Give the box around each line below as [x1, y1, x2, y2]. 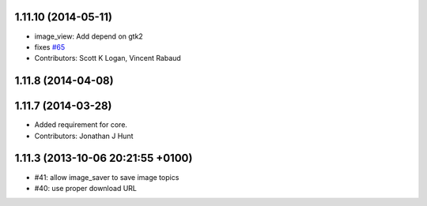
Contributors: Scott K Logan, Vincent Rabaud [34, 54, 181, 63]
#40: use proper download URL [34, 183, 138, 193]
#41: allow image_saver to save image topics [34, 172, 179, 182]
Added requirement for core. [34, 120, 128, 129]
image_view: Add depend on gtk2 [34, 32, 144, 41]
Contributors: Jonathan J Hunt [34, 131, 134, 140]
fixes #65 [34, 42, 66, 51]
